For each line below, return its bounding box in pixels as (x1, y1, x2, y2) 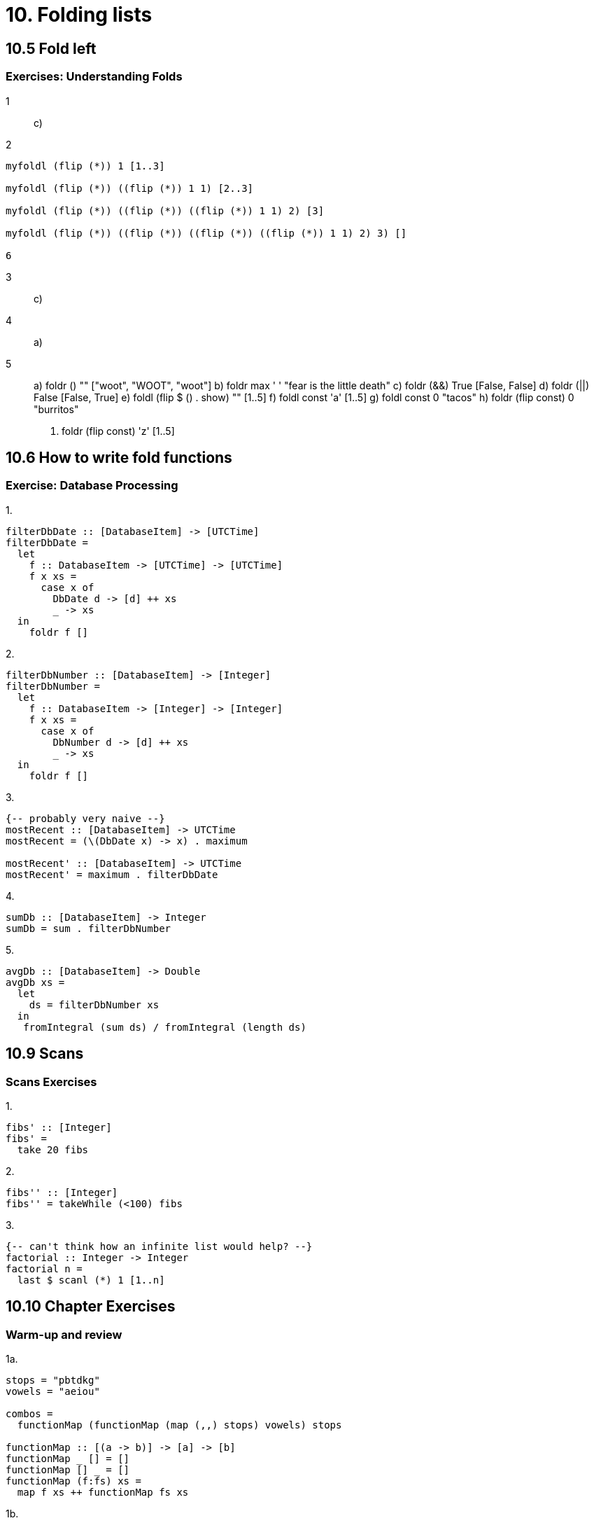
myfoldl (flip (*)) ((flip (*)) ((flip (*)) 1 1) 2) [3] (6, 204, 325, 216)
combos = (6, 1408, 53, 1420)
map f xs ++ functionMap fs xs (17, 1487, 189, 1498)
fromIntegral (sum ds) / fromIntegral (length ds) (23, 1021, 306, 1033)
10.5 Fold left (6, 39, 97, 57)
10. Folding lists (6, 3, 153, 27)
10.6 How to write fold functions (6, 448, 232, 466)
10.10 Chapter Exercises (6, 1298, 176, 1316)
